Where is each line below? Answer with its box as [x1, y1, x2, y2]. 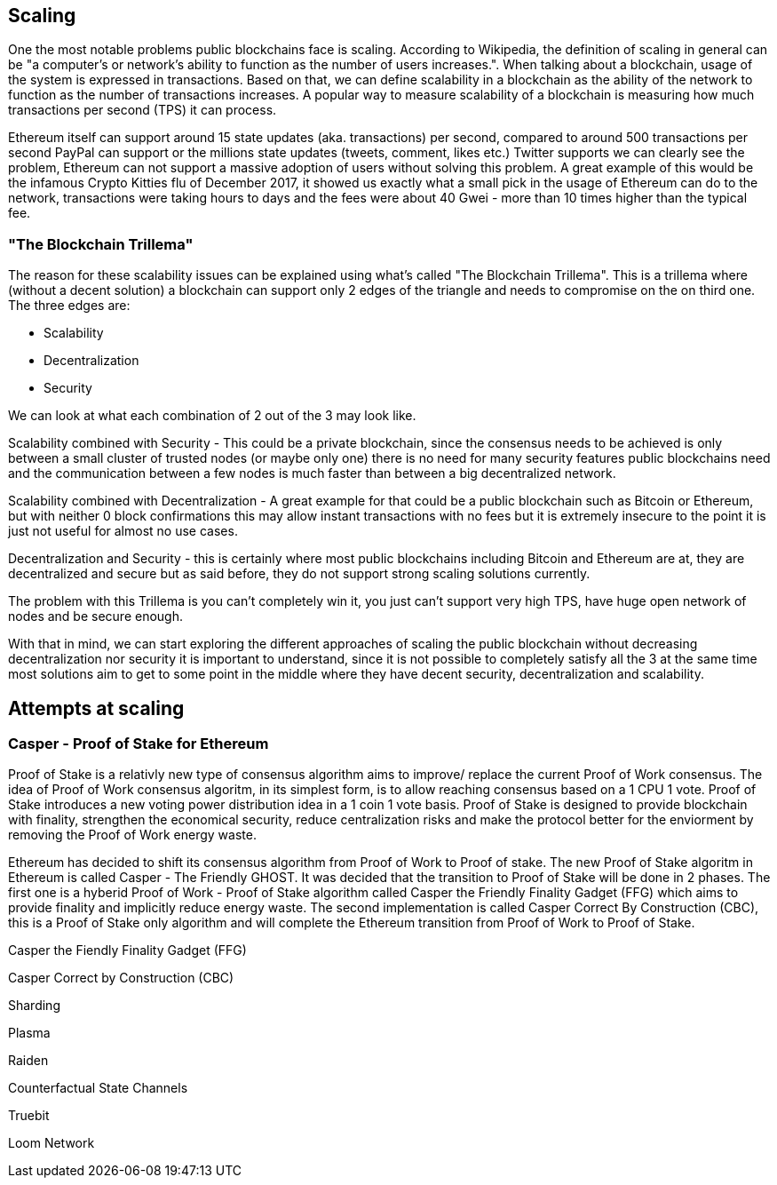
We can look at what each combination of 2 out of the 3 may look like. [8, 408, 416, 424]
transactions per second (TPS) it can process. [8, 102, 277, 118]
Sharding [8, 998, 60, 1014]
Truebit [8, 1108, 50, 1124]
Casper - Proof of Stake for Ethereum [8, 735, 269, 753]
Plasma [8, 1025, 51, 1041]
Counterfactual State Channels [8, 1080, 188, 1096]
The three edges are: [8, 298, 131, 314]
